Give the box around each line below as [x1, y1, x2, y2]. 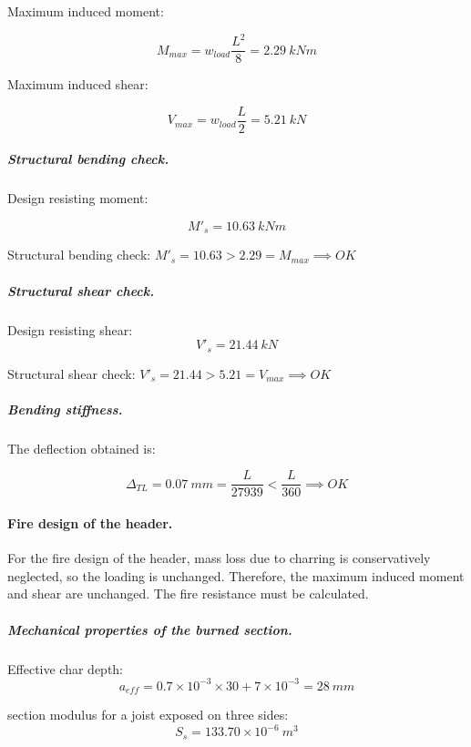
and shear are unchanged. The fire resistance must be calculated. [7, 584, 369, 603]
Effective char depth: [7, 659, 124, 678]
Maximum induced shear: [7, 75, 148, 94]
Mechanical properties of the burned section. [7, 619, 292, 639]
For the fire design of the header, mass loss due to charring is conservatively [7, 548, 431, 568]
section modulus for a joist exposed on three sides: [7, 705, 289, 724]
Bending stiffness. [7, 399, 123, 418]
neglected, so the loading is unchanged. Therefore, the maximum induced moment [7, 566, 465, 585]
